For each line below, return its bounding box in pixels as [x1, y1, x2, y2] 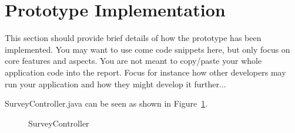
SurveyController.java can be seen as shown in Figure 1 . [5, 97, 208, 110]
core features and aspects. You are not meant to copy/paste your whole [5, 54, 262, 67]
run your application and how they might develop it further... [5, 77, 226, 90]
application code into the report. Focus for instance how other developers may [5, 66, 286, 78]
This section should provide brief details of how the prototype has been [5, 32, 262, 44]
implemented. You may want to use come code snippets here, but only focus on [5, 43, 290, 55]
